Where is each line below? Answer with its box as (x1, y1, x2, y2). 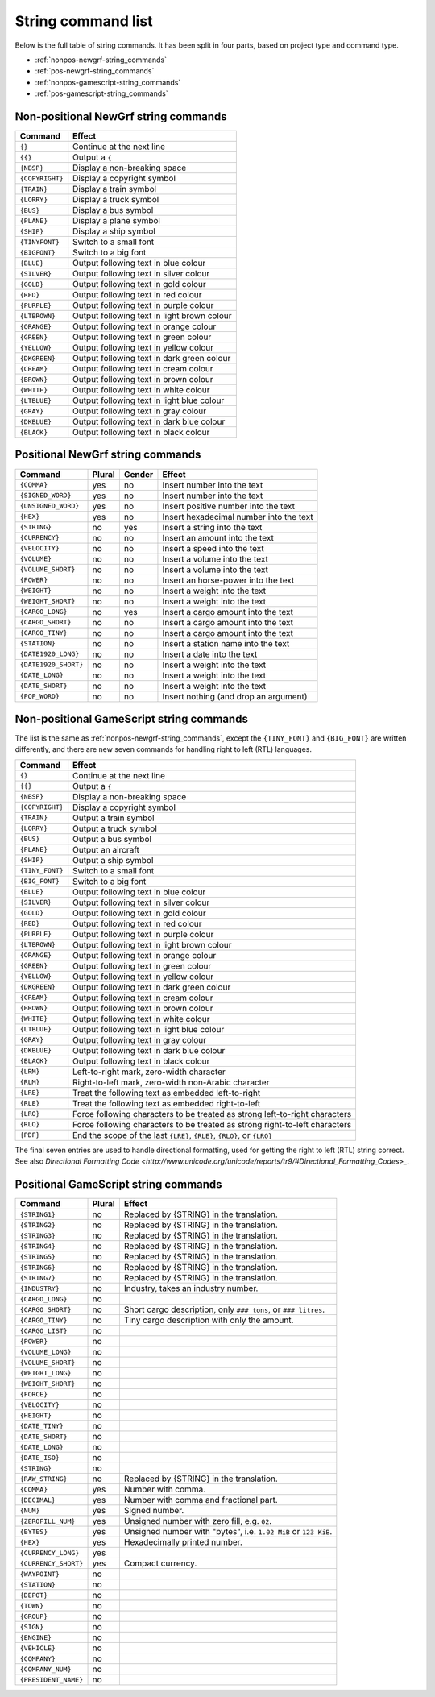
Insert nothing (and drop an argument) (162, 691, 308, 702)
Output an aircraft (72, 844, 140, 855)
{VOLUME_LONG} (19, 1347, 72, 1356)
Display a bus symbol (72, 205, 154, 216)
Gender (123, 468, 154, 479)
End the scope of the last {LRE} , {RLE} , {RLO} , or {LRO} (72, 1129, 273, 1140)
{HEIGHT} (19, 1411, 52, 1420)
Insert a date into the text (162, 649, 258, 660)
